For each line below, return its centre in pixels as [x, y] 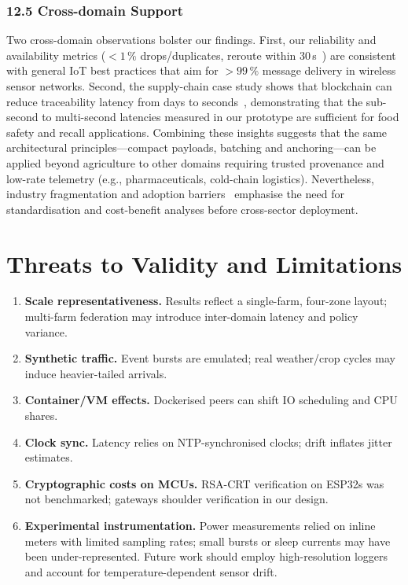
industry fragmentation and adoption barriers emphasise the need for [175, 194]
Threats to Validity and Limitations [204, 263]
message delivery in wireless [329, 70]
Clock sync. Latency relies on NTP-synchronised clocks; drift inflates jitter [208, 442]
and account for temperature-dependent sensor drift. [151, 571]
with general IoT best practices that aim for [112, 70]
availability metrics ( [56, 55]
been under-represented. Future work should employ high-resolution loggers [206, 556]
